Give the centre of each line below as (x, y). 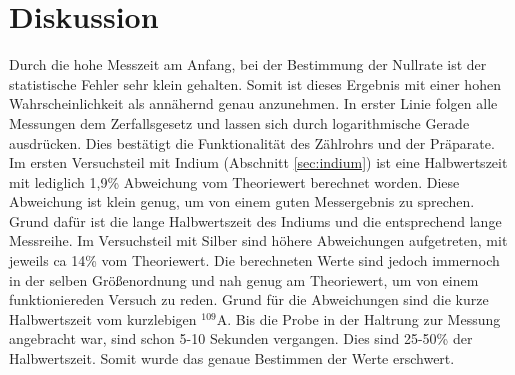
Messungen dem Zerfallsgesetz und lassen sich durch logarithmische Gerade (239, 122)
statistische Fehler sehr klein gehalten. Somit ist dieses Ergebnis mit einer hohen (255, 83)
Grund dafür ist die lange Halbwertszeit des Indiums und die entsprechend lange (255, 220)
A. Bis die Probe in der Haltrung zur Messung (358, 318)
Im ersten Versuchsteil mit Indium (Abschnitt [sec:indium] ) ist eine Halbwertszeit (258, 162)
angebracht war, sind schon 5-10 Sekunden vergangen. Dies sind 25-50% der (241, 338)
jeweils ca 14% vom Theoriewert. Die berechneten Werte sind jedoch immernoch (254, 260)
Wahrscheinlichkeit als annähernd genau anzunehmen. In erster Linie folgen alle (253, 103)
